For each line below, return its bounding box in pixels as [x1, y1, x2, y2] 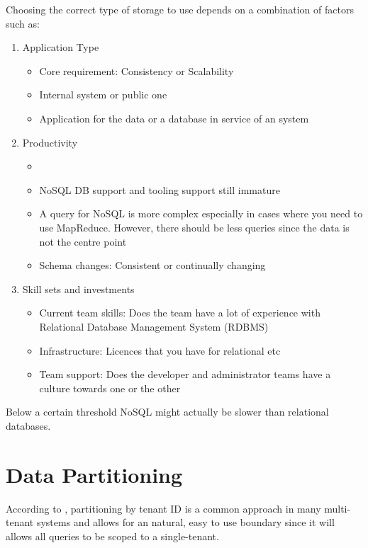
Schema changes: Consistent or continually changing [39, 258, 266, 273]
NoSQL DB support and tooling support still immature [39, 182, 280, 197]
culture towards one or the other [39, 380, 181, 395]
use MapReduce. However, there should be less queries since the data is [39, 219, 350, 234]
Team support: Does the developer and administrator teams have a [39, 367, 331, 382]
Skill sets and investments [22, 281, 135, 296]
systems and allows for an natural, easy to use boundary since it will [36, 515, 335, 530]
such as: [6, 16, 40, 30]
